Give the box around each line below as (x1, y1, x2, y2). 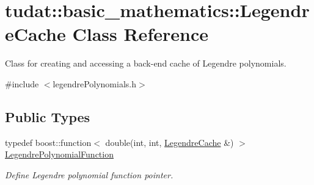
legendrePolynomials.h (53, 77, 137, 90)
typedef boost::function (5, 136, 92, 148)
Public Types (5, 107, 90, 126)
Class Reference (72, 21, 208, 46)
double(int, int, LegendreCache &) (105, 136, 234, 148)
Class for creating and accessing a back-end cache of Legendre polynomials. (5, 57, 287, 70)
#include (5, 77, 39, 90)
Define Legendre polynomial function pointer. (5, 168, 173, 181)
